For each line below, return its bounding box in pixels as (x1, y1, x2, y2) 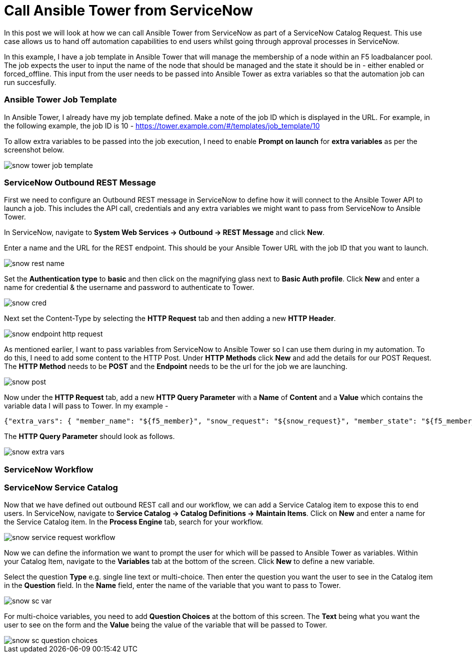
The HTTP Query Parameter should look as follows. (4, 432, 175, 441)
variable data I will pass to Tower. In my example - (4, 401, 168, 410)
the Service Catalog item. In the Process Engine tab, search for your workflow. (4, 517, 263, 526)
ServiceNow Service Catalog (4, 482, 118, 492)
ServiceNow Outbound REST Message (4, 177, 156, 187)
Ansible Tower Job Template (4, 94, 117, 105)
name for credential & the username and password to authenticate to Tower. (4, 283, 254, 292)
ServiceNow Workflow (4, 464, 93, 474)
